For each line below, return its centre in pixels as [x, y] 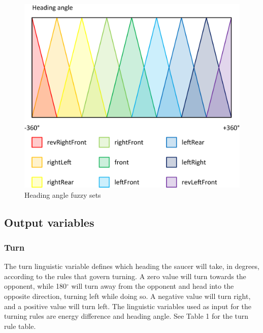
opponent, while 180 [35, 286]
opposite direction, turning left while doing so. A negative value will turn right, [127, 296]
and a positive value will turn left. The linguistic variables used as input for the [128, 306]
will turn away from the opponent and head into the [153, 286]
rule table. [20, 326]
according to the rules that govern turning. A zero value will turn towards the [125, 276]
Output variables [49, 222]
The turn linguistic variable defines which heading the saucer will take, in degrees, [132, 266]
